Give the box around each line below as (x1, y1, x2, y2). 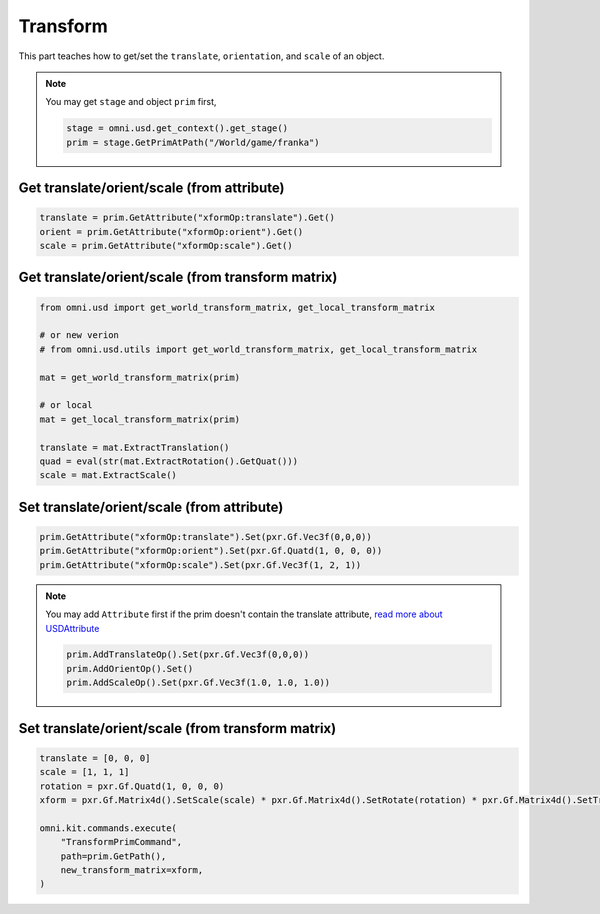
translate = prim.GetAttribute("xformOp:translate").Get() (39, 212, 335, 224)
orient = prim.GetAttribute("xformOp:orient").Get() (39, 226, 304, 237)
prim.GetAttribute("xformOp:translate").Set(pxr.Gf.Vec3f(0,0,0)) (39, 531, 372, 542)
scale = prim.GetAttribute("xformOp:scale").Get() (39, 240, 294, 252)
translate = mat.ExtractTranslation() (39, 441, 230, 453)
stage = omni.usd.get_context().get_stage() (66, 123, 289, 134)
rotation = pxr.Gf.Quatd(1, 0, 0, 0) (39, 780, 225, 792)
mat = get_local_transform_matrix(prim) (39, 413, 240, 425)
